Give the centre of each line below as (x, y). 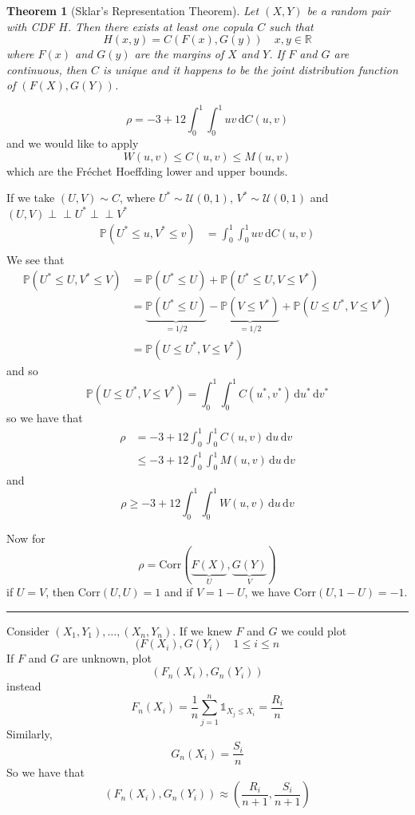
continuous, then (47, 69)
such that (291, 26)
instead (24, 686)
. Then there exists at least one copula (160, 26)
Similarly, (30, 733)
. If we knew (202, 630)
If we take (31, 198)
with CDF (31, 26)
